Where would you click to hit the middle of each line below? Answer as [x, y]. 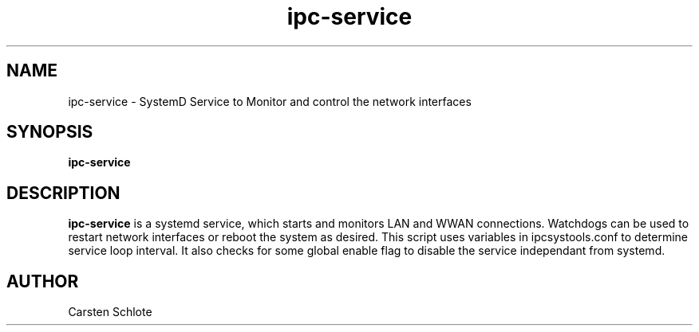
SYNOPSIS [50, 132]
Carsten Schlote [110, 312]
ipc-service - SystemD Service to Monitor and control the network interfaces [270, 101]
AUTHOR [43, 281]
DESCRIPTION [63, 193]
